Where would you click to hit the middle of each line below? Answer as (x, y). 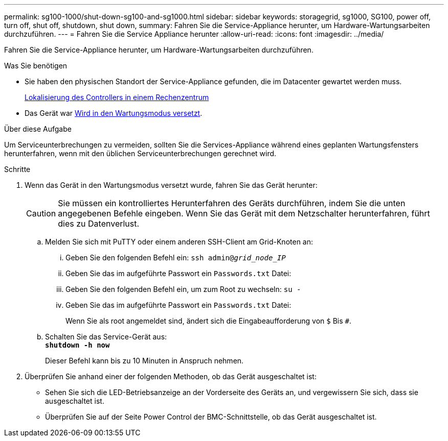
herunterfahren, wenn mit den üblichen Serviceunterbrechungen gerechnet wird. (140, 153)
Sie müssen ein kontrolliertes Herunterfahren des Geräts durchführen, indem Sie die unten (232, 203)
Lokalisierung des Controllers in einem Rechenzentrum (117, 97)
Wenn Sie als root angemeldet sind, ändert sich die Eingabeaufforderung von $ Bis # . (208, 321)
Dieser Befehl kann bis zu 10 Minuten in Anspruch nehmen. (144, 361)
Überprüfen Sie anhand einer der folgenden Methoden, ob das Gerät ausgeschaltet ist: (171, 376)
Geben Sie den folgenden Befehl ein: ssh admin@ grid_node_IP (176, 258)
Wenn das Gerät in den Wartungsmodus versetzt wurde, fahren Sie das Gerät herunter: (171, 185)
